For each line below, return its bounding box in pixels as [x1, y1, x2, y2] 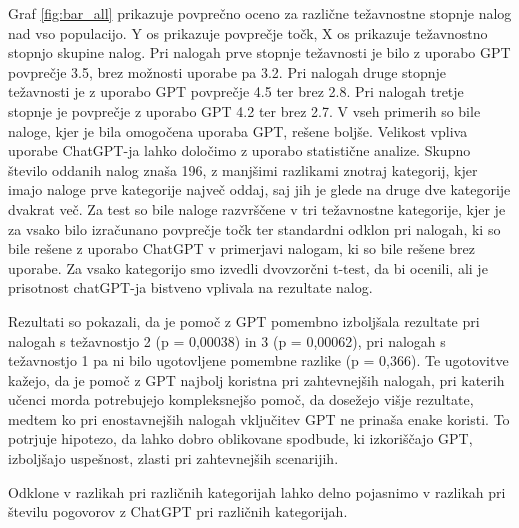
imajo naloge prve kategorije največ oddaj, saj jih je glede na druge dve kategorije [8, 179, 511, 200]
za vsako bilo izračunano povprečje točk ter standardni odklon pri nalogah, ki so [8, 218, 501, 239]
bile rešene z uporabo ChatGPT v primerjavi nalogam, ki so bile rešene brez [8, 238, 476, 259]
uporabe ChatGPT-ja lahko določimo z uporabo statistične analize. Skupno [8, 140, 471, 161]
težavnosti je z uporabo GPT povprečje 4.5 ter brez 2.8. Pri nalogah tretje [8, 81, 464, 102]
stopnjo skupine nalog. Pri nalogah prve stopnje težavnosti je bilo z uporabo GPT [8, 42, 511, 63]
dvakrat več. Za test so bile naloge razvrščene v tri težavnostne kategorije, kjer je [8, 198, 506, 219]
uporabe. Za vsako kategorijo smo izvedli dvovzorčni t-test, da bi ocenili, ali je [8, 257, 488, 278]
